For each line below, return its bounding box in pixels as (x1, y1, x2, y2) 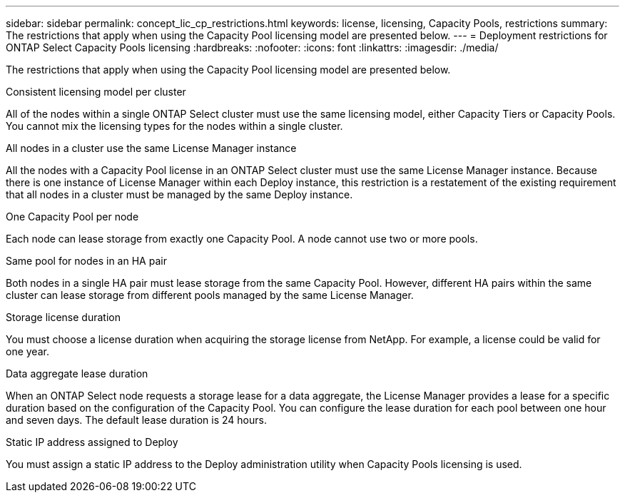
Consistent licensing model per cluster (6, 86, 186, 98)
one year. (6, 345, 49, 357)
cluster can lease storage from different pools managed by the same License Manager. (6, 289, 414, 301)
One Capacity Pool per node (6, 210, 139, 223)
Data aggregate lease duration (6, 367, 148, 380)
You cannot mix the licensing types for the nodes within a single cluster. (6, 120, 343, 132)
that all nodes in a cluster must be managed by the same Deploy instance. (6, 188, 353, 200)
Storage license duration (6, 311, 121, 323)
